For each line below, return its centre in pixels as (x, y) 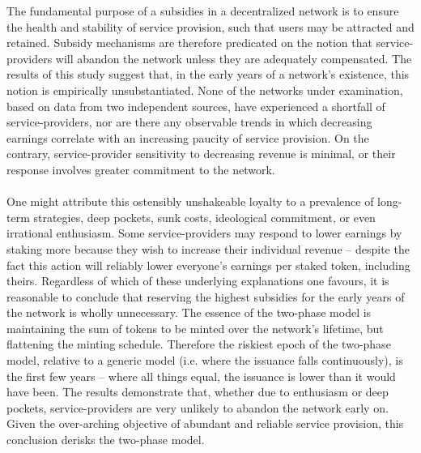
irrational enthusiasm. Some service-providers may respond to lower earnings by (204, 233)
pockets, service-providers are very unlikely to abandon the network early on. (198, 407)
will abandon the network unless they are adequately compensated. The (234, 58)
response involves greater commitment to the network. (141, 169)
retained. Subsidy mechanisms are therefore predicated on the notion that (189, 43)
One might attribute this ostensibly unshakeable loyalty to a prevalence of (190, 201)
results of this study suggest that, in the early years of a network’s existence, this (208, 74)
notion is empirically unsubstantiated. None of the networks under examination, (205, 90)
